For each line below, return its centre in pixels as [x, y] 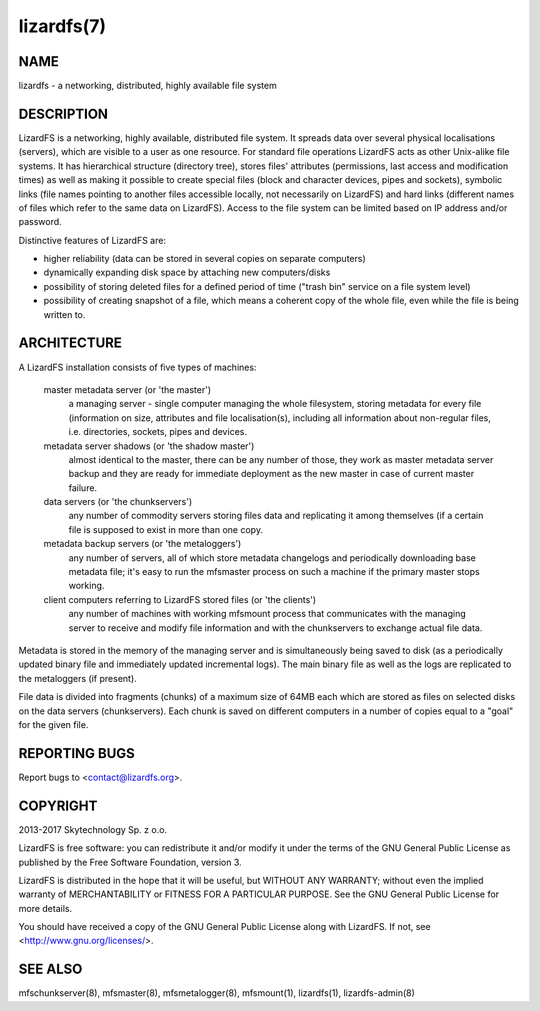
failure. [83, 487]
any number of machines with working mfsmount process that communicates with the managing [267, 614]
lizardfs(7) [62, 26]
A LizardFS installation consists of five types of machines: [137, 367]
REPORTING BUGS [76, 753]
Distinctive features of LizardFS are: [92, 240]
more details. [45, 908]
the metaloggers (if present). [77, 678]
